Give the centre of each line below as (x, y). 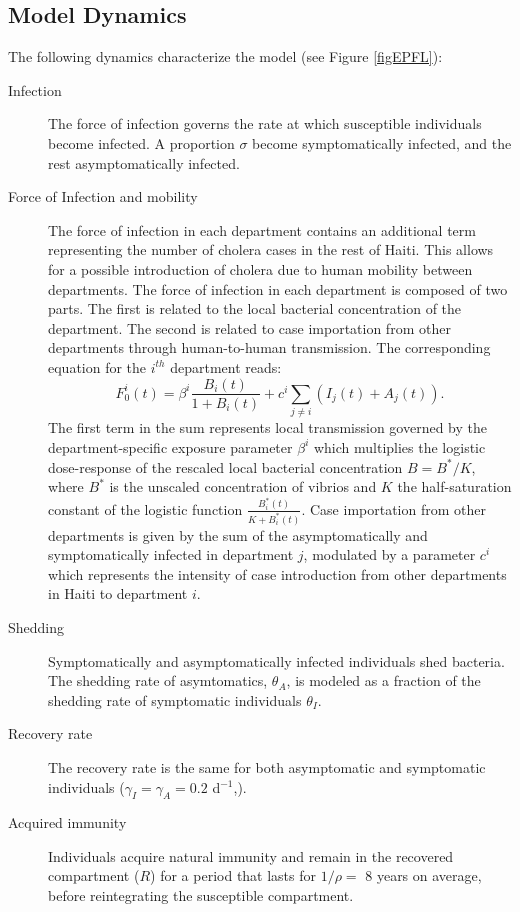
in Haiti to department (118, 593)
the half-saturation (454, 486)
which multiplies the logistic (399, 446)
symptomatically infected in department (171, 554)
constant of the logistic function (145, 508)
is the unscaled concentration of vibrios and (243, 486)
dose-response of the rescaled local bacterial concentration (225, 466)
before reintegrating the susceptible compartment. (201, 895)
